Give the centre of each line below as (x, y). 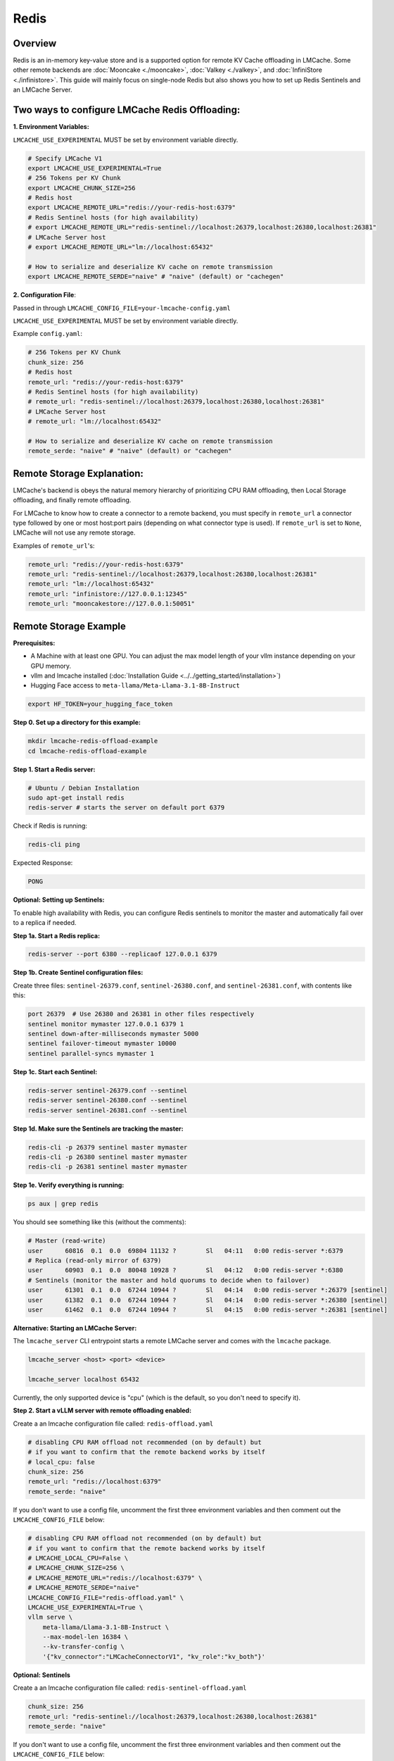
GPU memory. (51, 666)
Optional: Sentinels (42, 1675)
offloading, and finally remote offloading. (72, 500)
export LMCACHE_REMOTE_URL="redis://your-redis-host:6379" (132, 207)
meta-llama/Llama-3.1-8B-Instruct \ (106, 1627)
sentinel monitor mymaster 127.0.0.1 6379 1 (106, 1024)
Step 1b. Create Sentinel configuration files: (78, 973)
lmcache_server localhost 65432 (84, 1380)
